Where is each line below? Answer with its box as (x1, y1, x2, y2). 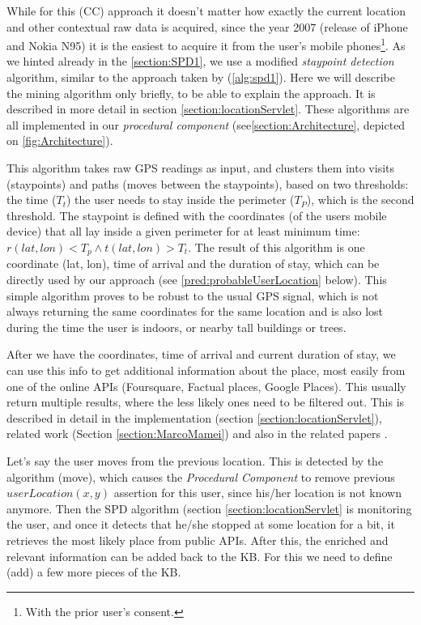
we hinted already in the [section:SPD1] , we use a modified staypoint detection (6, 53, 394, 70)
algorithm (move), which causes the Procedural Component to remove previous (6, 468, 395, 485)
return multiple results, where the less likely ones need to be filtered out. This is (6, 393, 405, 410)
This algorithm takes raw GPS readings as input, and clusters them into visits (6, 159, 395, 176)
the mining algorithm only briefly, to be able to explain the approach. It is (6, 84, 376, 101)
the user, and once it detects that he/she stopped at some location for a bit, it (6, 516, 395, 533)
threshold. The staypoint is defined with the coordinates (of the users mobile (6, 206, 387, 223)
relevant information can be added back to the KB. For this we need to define (6, 547, 393, 564)
